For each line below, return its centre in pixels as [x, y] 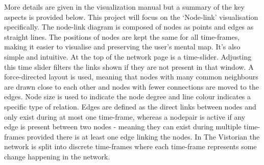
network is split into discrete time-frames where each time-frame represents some [130, 146]
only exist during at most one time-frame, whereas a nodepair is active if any [125, 116]
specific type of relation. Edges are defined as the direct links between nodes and [130, 106]
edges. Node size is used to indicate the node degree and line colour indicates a [128, 97]
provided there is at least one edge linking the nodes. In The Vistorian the [143, 136]
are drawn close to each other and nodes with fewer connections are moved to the [131, 86]
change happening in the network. [57, 156]
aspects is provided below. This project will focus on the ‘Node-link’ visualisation [131, 17]
